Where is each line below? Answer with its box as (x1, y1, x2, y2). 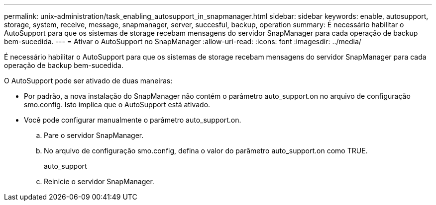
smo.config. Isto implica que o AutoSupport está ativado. (24, 100, 211, 109)
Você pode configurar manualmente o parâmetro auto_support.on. (24, 116, 241, 124)
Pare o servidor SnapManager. (44, 131, 144, 139)
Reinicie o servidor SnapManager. (44, 177, 154, 186)
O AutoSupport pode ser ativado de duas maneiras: (4, 76, 173, 85)
